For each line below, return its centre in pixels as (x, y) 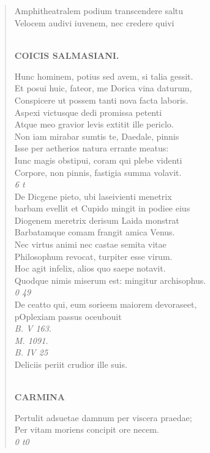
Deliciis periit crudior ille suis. (71, 364)
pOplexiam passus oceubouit (68, 316)
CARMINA (39, 397)
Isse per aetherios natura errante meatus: (92, 148)
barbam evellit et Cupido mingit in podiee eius (102, 208)
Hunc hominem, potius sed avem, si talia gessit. (104, 76)
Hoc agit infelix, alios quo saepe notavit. (90, 268)
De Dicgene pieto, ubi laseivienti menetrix (93, 196)
